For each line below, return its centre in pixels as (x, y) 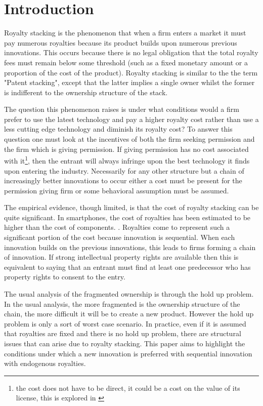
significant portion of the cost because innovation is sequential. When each (120, 237)
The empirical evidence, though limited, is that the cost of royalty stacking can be (131, 207)
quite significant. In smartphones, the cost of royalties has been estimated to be (127, 217)
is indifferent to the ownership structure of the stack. (86, 92)
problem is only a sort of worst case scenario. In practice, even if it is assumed (125, 323)
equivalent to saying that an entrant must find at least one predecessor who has (127, 267)
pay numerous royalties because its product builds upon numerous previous (121, 42)
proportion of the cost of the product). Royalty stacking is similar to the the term (131, 72)
